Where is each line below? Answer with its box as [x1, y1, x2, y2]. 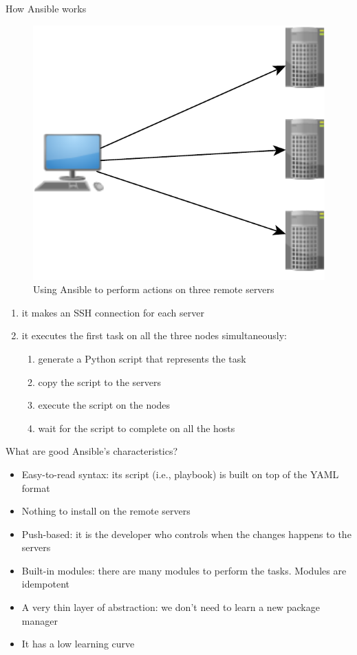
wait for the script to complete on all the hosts [38, 420, 235, 435]
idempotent [21, 577, 70, 591]
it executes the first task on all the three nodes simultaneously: [21, 328, 287, 343]
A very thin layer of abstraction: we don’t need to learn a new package [21, 600, 320, 614]
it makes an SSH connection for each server [21, 305, 204, 319]
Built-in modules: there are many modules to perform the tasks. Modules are [21, 563, 347, 577]
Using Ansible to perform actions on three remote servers [33, 282, 274, 297]
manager [21, 613, 58, 627]
